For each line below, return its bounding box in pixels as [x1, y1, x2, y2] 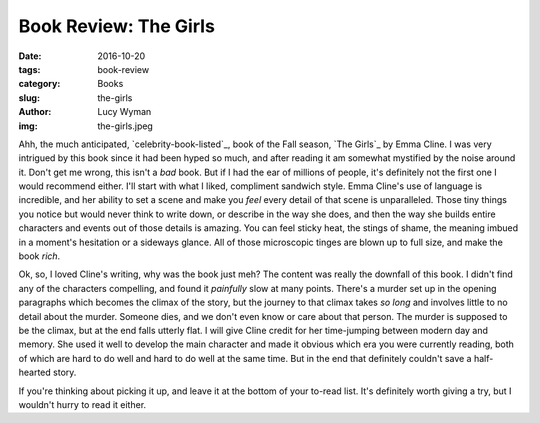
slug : [18, 91, 40, 104]
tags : [18, 63, 41, 75]
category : [18, 78, 61, 90]
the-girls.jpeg [97, 120, 154, 132]
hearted [18, 366, 52, 379]
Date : [18, 50, 42, 62]
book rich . [18, 250, 61, 262]
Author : [18, 106, 52, 118]
